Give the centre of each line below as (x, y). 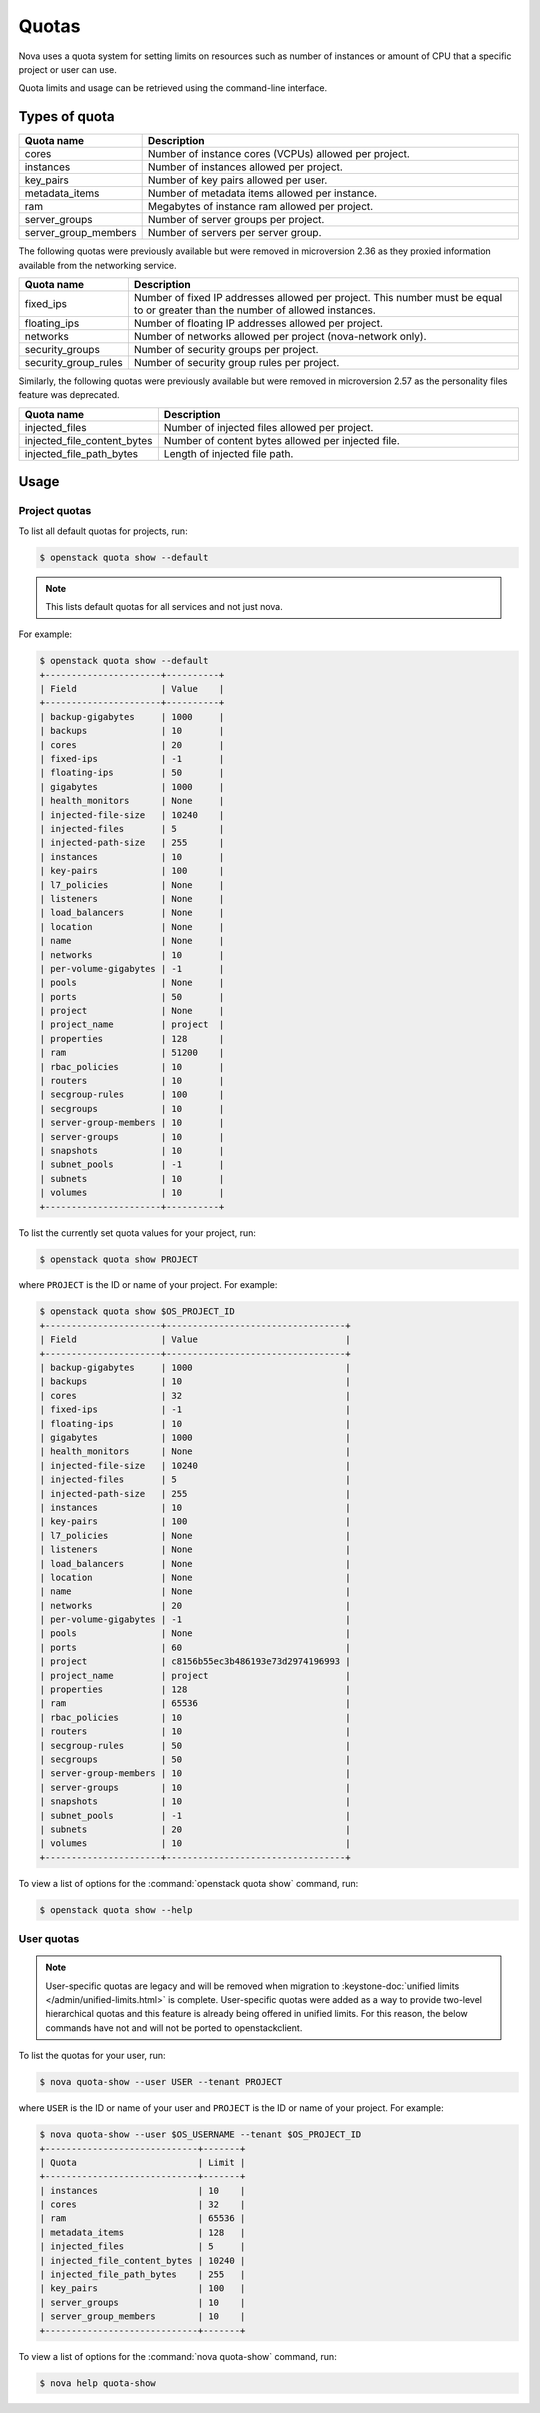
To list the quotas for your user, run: (92, 2056)
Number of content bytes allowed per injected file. (281, 440)
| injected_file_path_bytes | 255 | (142, 2274)
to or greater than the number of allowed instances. (255, 310)
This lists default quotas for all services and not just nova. (164, 606)
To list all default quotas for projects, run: (103, 531)
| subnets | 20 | (195, 1829)
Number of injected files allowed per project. (268, 427)
